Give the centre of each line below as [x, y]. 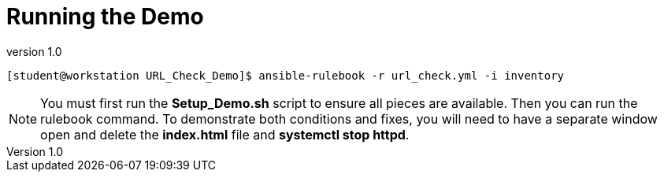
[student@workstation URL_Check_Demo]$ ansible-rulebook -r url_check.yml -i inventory [286, 75]
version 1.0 [34, 51]
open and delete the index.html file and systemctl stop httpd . [225, 134]
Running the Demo [105, 17]
